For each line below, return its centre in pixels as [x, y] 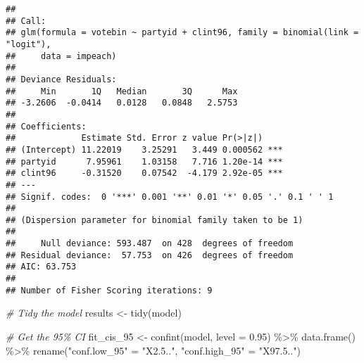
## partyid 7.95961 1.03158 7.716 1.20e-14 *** [144, 161]
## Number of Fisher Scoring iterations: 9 [109, 290]
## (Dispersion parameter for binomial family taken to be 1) [155, 220]
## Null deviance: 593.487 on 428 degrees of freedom [150, 244]
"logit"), [29, 44]
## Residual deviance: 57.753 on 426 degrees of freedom [150, 255]
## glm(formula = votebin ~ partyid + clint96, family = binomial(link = [182, 33]
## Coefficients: [46, 126]
